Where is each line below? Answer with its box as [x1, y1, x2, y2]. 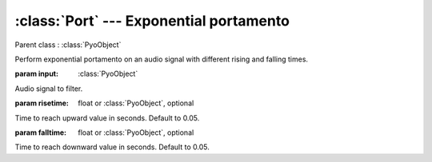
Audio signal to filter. [14, 84, 83, 93]
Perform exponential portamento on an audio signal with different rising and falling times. [14, 54, 308, 64]
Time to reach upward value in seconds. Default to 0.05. [14, 113, 200, 123]
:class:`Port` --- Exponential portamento [14, 12, 290, 30]
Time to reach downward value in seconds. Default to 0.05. [14, 142, 210, 152]
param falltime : [14, 128, 67, 137]
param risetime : [14, 98, 70, 108]
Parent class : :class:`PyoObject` [14, 40, 122, 49]
